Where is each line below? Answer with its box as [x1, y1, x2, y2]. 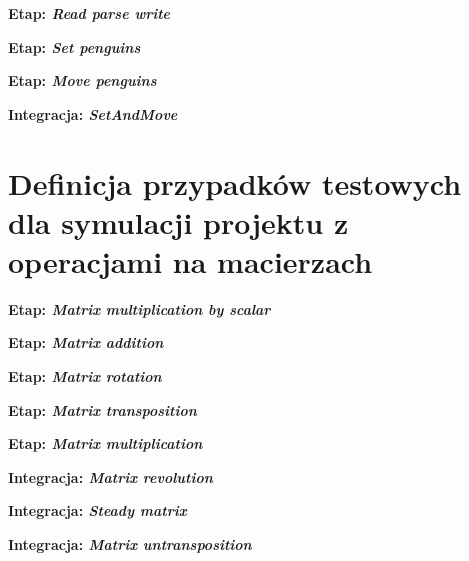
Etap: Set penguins [8, 36, 141, 57]
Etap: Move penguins [8, 70, 157, 91]
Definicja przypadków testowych [8, 162, 462, 203]
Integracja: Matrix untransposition [8, 534, 252, 555]
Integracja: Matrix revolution [8, 466, 213, 487]
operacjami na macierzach [8, 240, 373, 281]
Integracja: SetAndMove [8, 103, 178, 124]
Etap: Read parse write [8, 3, 171, 23]
